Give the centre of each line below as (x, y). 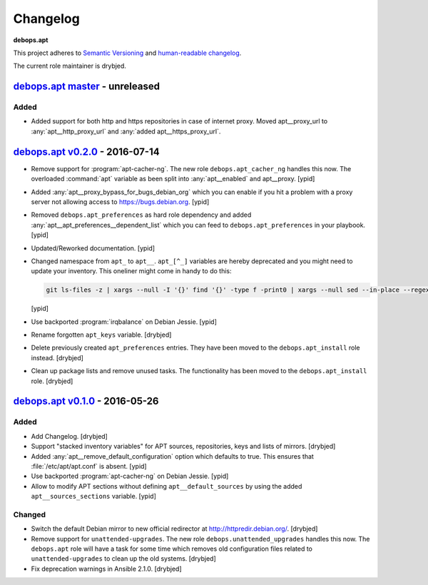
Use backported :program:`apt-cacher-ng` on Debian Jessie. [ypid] (130, 476)
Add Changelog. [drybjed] (70, 436)
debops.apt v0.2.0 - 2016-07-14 (86, 152)
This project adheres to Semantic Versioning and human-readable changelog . (127, 53)
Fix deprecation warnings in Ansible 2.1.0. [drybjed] (106, 569)
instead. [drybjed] (57, 357)
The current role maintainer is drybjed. (70, 66)
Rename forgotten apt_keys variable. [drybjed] (101, 335)
